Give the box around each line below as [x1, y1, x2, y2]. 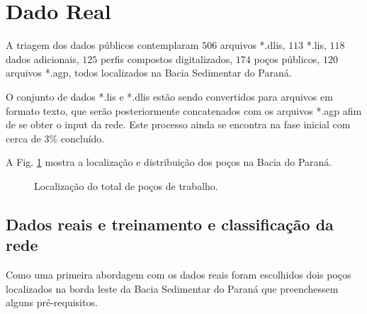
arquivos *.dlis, [220, 38, 286, 52]
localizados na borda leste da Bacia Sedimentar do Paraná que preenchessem [6, 281, 339, 296]
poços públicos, [254, 51, 320, 66]
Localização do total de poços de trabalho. [34, 178, 218, 193]
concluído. [60, 130, 105, 145]
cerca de [6, 130, 41, 145]
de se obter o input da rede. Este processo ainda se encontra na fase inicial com [6, 117, 351, 132]
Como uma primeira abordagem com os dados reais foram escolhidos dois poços [6, 267, 351, 282]
